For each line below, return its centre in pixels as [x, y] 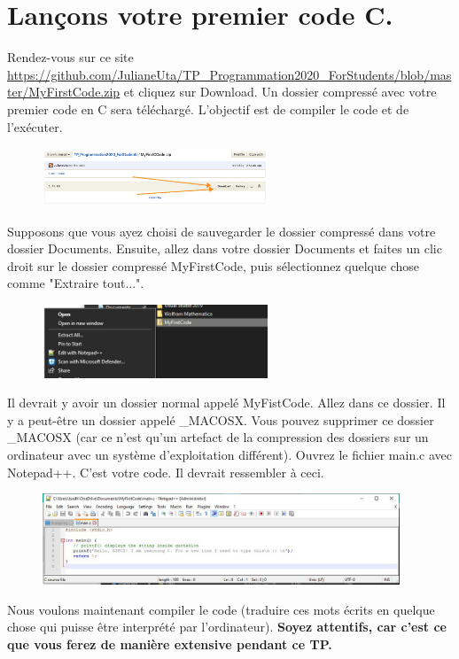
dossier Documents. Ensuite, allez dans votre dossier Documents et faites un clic [225, 248]
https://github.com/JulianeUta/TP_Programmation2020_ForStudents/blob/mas [229, 74]
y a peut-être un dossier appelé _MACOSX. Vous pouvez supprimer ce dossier [221, 419]
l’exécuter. [35, 126]
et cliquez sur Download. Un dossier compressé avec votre [280, 92]
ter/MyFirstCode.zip [64, 92]
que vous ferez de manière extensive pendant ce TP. [170, 644]
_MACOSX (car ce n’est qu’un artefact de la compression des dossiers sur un [218, 437]
